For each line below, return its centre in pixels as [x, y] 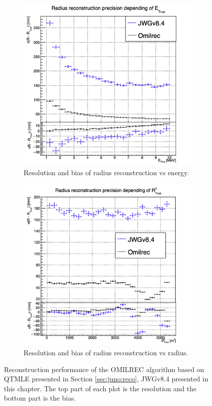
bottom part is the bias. [40, 398]
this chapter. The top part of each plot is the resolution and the [100, 388]
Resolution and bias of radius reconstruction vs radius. [106, 352]
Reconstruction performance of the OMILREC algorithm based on [104, 369]
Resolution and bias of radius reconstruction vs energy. [106, 172]
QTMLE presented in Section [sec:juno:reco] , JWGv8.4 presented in [106, 379]
